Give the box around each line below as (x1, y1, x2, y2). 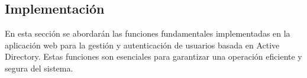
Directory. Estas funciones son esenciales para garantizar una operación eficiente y (5, 50, 302, 63)
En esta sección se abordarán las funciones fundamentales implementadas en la (5, 27, 290, 40)
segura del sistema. (5, 61, 73, 74)
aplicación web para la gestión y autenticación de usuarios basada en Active (5, 38, 280, 51)
